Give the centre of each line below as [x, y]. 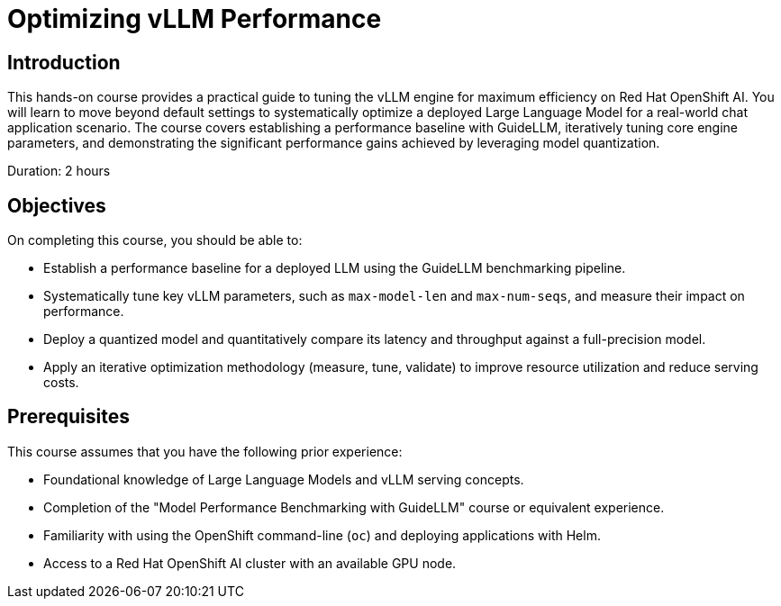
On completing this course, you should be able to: [155, 240]
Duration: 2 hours [59, 171]
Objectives [57, 205]
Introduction [64, 62]
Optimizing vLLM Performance [195, 19]
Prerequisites [68, 417]
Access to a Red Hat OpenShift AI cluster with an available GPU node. [250, 563]
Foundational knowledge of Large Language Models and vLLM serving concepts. [284, 479]
